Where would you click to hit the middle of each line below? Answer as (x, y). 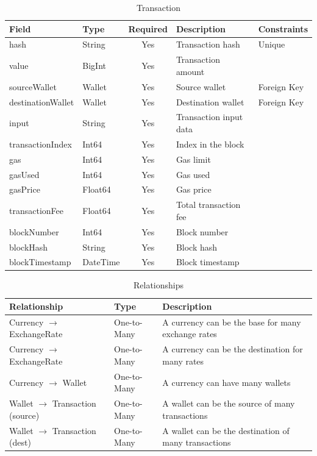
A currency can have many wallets (226, 382)
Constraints (283, 28)
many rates (183, 361)
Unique (272, 44)
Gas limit (193, 159)
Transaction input (209, 117)
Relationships (158, 285)
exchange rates (190, 334)
